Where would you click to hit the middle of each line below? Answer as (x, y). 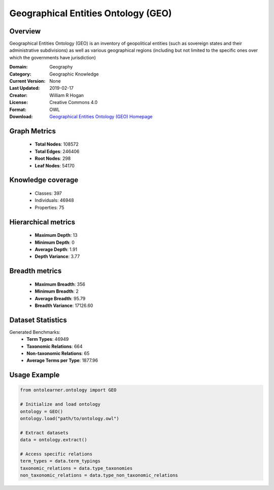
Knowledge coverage (44, 180)
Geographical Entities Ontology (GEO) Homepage (101, 116)
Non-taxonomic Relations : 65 (58, 353)
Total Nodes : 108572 (57, 144)
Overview (25, 31)
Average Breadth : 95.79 (60, 298)
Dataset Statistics (38, 320)
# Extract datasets (44, 433)
